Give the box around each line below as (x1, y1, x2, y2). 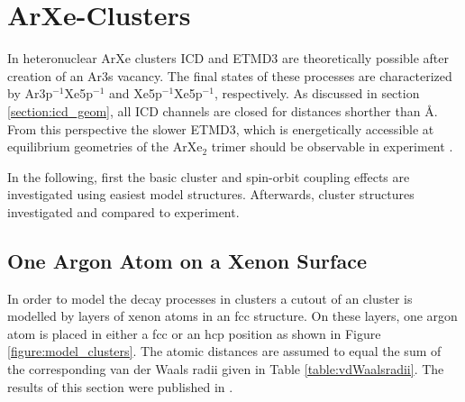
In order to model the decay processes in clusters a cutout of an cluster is (7, 288, 413, 307)
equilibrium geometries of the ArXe (7, 137, 203, 156)
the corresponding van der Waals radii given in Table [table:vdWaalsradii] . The (7, 360, 444, 379)
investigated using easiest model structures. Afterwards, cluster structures (7, 185, 415, 204)
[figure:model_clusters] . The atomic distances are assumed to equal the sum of (7, 342, 442, 361)
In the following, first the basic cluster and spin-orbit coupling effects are (7, 167, 410, 186)
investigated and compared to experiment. (7, 202, 240, 221)
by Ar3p (7, 84, 53, 103)
